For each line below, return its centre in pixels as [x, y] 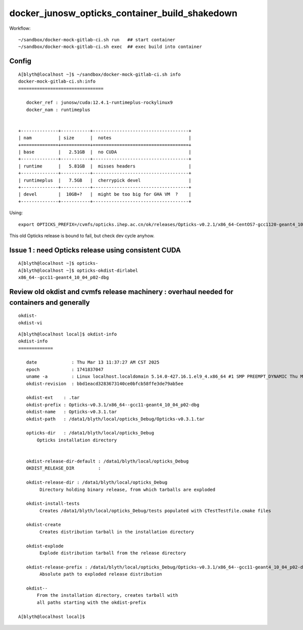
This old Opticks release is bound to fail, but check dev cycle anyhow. [82, 236]
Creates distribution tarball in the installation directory [117, 532]
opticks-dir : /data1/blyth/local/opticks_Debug [90, 433]
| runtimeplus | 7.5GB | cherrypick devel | [105, 180]
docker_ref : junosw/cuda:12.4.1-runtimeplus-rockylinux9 [99, 103]
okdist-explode [45, 546]
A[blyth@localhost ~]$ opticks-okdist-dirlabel [78, 270]
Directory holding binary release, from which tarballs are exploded [128, 490]
